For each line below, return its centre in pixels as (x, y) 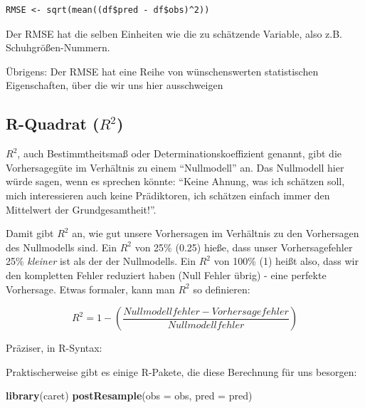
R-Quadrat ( (53, 124)
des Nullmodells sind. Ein (62, 247)
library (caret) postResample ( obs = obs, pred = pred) (129, 396)
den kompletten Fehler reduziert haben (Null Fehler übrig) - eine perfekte (166, 274)
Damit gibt (30, 233)
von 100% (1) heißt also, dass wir (286, 261)
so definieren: (222, 289)
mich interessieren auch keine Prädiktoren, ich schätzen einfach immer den (168, 195)
